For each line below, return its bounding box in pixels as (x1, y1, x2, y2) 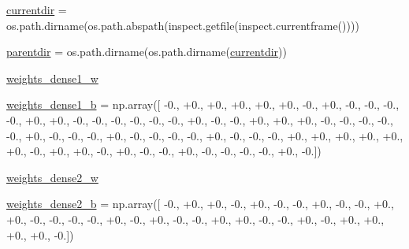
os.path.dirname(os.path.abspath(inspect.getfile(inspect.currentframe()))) (6, 17, 359, 33)
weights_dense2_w (6, 169, 99, 185)
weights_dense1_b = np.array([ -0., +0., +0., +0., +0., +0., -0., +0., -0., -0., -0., (6, 96, 400, 113)
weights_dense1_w (6, 69, 99, 86)
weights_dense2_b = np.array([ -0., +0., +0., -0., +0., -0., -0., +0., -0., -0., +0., (6, 195, 394, 212)
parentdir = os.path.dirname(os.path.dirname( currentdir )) (6, 43, 287, 60)
